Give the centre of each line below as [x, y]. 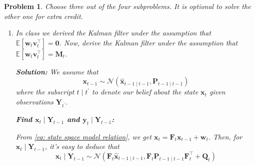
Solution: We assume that [57, 71]
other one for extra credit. [43, 16]
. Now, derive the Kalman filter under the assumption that [148, 42]
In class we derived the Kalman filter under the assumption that [113, 33]
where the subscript [45, 92]
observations [34, 101]
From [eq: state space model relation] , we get [83, 136]
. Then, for [225, 136]
